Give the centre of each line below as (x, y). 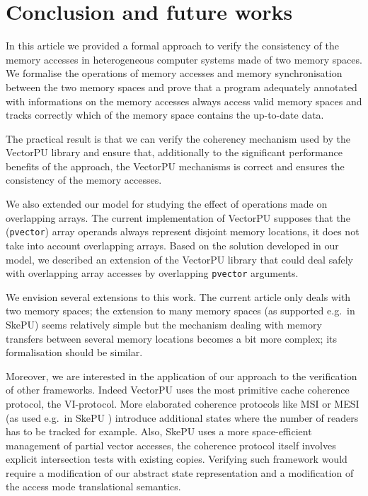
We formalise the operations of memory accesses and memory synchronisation (174, 73)
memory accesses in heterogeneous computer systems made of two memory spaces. (184, 59)
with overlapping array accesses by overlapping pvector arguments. (152, 273)
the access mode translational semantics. (93, 486)
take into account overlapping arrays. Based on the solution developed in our (172, 245)
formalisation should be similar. (74, 352)
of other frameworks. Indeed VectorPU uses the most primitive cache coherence (178, 390)
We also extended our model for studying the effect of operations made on (167, 204)
